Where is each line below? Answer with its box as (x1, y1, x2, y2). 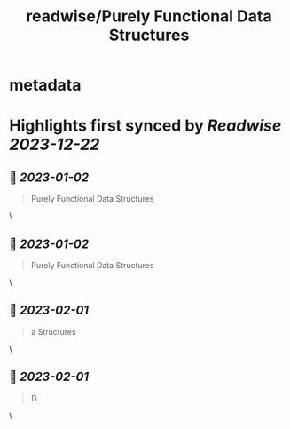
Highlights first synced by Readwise (9, 115, 282, 136)
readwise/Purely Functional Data (26, 6, 272, 27)
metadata (9, 75, 82, 95)
